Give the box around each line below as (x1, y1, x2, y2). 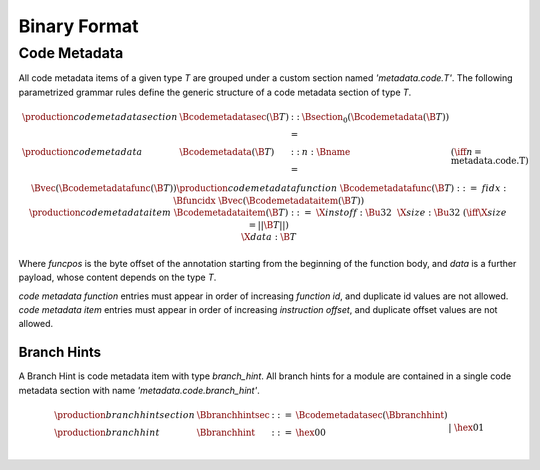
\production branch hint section (54, 409, 195, 420)
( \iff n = (450, 146, 482, 157)
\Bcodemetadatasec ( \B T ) (179, 111, 290, 122)
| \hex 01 (448, 421, 485, 433)
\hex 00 (295, 426, 327, 438)
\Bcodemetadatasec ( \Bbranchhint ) (295, 409, 448, 420)
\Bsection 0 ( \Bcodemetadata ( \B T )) (301, 111, 450, 125)
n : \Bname (301, 146, 351, 157)
